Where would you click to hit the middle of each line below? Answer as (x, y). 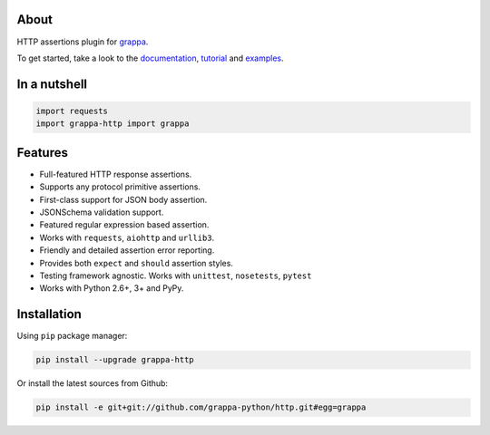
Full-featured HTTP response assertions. (116, 174)
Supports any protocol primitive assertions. (120, 187)
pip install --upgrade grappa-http (115, 360)
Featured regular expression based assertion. (124, 225)
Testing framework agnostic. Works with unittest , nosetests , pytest (176, 275)
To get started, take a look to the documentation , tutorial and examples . (150, 58)
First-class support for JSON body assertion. (123, 199)
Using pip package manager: (72, 336)
